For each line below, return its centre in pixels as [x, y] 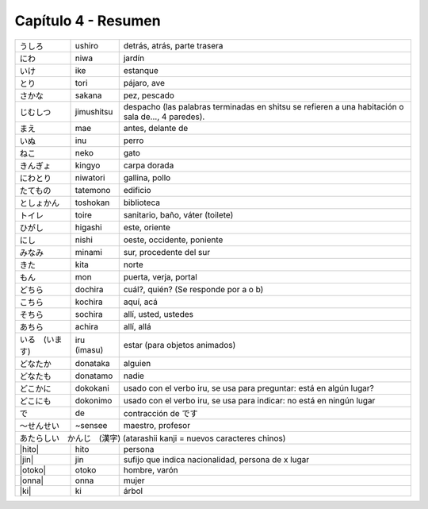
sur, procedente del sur [167, 252]
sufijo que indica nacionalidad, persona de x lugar [216, 459]
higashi [88, 227]
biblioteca [141, 202]
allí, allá [137, 326]
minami [88, 252]
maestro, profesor [157, 425]
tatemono [93, 190]
